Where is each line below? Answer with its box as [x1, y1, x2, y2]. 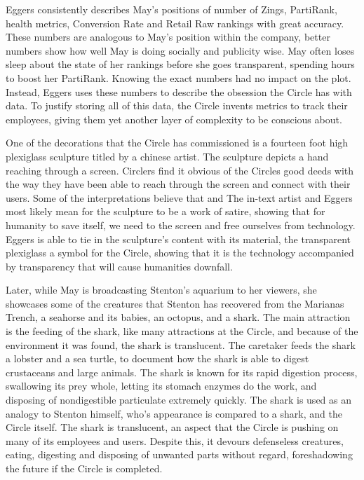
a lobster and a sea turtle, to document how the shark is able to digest [6, 351, 309, 366]
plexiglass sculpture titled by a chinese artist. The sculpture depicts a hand [6, 149, 329, 163]
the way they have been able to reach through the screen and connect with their [6, 177, 351, 191]
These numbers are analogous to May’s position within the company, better [6, 29, 330, 44]
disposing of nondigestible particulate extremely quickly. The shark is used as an [6, 392, 352, 407]
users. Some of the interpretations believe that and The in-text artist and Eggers [6, 190, 353, 205]
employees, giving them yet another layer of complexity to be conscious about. [6, 111, 342, 126]
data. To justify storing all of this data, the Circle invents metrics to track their [6, 98, 348, 113]
